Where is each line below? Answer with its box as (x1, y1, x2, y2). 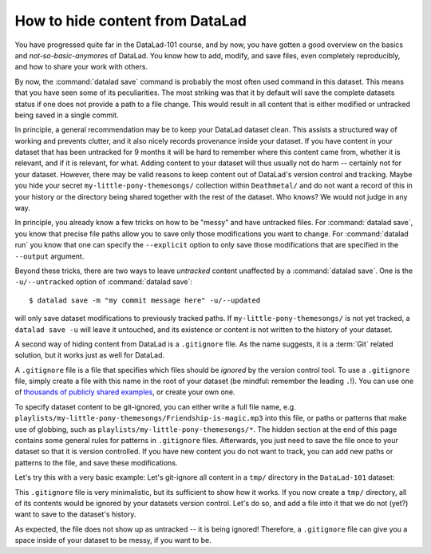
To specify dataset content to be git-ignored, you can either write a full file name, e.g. (14, 402, 296, 411)
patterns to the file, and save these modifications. (14, 457, 178, 467)
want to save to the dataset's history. (14, 509, 136, 519)
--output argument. (14, 251, 85, 261)
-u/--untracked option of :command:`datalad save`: (14, 277, 193, 287)
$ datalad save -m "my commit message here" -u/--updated (29, 295, 261, 305)
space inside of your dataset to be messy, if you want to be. (14, 536, 212, 545)
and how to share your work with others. (14, 62, 148, 72)
